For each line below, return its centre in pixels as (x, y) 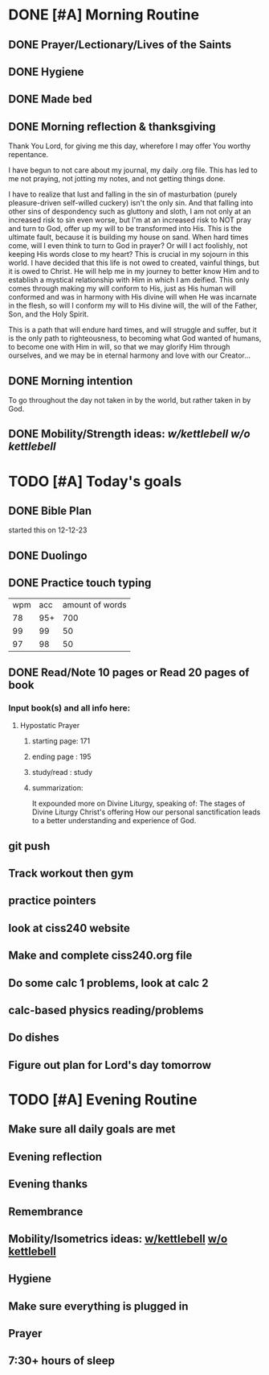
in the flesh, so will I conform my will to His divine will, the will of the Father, (133, 306)
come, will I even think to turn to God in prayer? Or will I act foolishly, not (128, 246)
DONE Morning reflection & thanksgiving (112, 126)
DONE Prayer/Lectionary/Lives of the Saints (120, 45)
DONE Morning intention (71, 381)
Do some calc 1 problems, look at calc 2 (108, 983)
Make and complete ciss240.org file (100, 956)
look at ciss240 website (69, 928)
